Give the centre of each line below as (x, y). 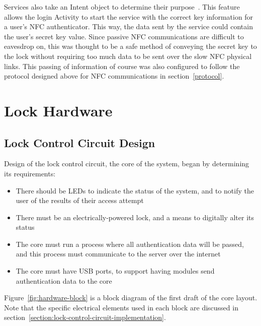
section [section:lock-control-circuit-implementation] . (85, 317)
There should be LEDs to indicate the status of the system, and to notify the (135, 190)
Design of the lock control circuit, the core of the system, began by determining (127, 164)
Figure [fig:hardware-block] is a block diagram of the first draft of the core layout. (131, 298)
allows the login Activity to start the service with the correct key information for (129, 16)
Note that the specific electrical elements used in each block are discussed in (121, 307)
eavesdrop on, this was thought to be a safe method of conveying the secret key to (130, 46)
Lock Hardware (58, 110)
